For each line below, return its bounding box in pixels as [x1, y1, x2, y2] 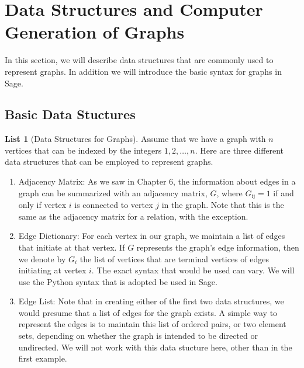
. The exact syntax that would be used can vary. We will [91, 264, 295, 276]
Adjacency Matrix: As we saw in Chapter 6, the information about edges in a [18, 175, 296, 188]
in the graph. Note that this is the [161, 199, 284, 211]
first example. [18, 352, 67, 364]
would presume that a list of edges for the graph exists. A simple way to [18, 306, 278, 318]
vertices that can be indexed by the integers [5, 144, 162, 156]
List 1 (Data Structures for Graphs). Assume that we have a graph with [5, 133, 266, 145]
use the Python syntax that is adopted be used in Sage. [18, 275, 217, 287]
